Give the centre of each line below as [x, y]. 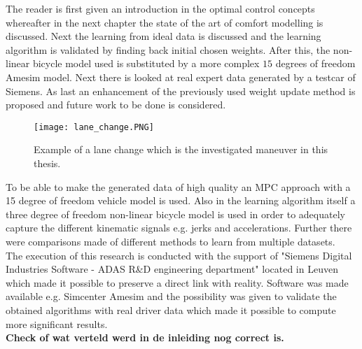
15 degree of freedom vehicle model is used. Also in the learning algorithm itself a [181, 200]
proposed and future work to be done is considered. [116, 105]
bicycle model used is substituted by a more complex [146, 63]
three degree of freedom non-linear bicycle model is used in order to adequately [175, 214]
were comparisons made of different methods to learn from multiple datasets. [170, 241]
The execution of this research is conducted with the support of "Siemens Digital [179, 255]
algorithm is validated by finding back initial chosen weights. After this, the [168, 49]
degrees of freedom [315, 63]
